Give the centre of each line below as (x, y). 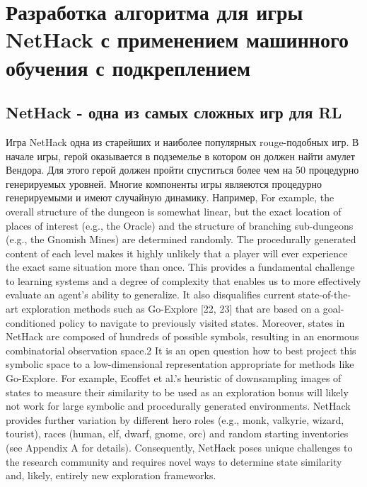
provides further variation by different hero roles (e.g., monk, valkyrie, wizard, (175, 419)
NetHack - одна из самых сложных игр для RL (174, 112)
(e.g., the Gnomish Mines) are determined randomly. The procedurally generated (181, 239)
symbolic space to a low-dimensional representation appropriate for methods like (180, 364)
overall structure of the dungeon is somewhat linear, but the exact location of (174, 211)
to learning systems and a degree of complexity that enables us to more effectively (183, 280)
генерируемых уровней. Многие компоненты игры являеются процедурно (164, 183)
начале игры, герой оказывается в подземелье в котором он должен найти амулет (180, 156)
